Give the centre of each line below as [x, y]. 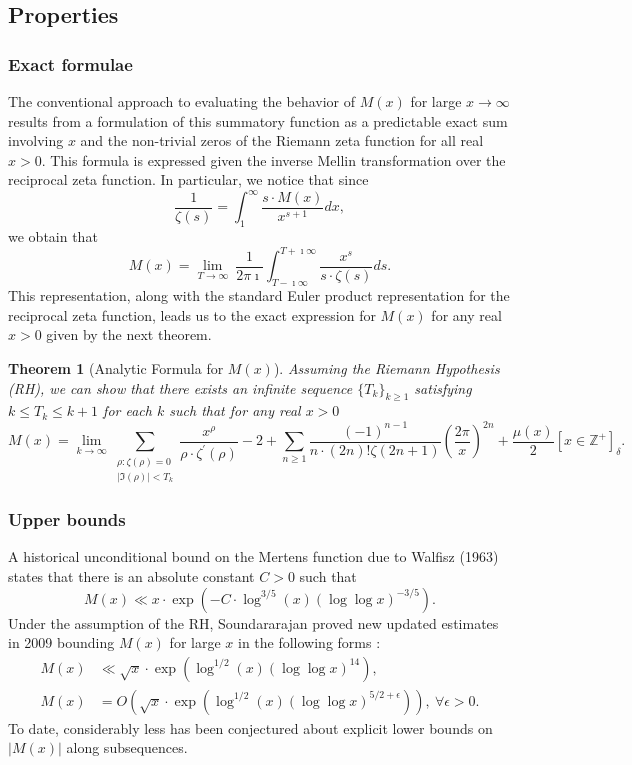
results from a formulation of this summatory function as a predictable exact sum [258, 120]
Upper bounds [67, 519]
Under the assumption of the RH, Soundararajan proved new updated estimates [253, 622]
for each [127, 410]
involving [36, 140]
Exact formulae [70, 63]
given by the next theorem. [129, 334]
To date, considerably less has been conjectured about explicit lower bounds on [250, 727]
